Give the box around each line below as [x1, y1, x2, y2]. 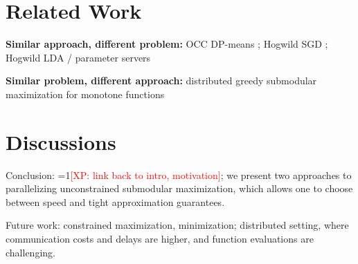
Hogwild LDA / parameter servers [6, 50, 151, 64]
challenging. [6, 245, 55, 259]
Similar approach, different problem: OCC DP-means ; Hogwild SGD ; [6, 37, 328, 51]
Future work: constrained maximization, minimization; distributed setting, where [6, 218, 349, 232]
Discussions [6, 127, 116, 155]
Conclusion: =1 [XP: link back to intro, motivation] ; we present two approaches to [6, 167, 352, 182]
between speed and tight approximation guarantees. [6, 194, 225, 209]
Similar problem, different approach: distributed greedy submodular [6, 73, 317, 88]
